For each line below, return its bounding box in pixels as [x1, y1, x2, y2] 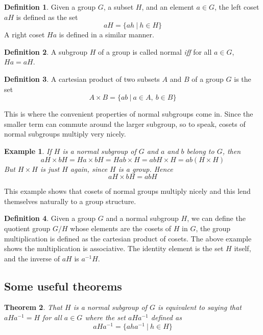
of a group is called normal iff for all [98, 46, 212, 57]
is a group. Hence [118, 163, 173, 174]
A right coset [4, 29, 45, 40]
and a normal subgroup [106, 213, 179, 224]
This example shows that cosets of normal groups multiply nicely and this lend [4, 186, 251, 196]
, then [222, 145, 241, 156]
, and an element [141, 2, 194, 12]
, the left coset [214, 2, 259, 12]
